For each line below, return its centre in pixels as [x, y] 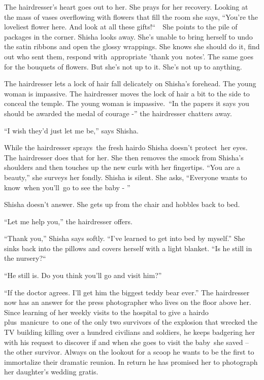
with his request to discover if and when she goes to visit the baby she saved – [127, 342]
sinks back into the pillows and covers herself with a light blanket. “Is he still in [128, 248]
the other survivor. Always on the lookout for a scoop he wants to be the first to [129, 352]
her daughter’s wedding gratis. [51, 372]
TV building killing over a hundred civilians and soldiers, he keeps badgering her [130, 332]
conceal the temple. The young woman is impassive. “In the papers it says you [127, 103]
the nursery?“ [25, 258]
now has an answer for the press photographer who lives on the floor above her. [128, 302]
